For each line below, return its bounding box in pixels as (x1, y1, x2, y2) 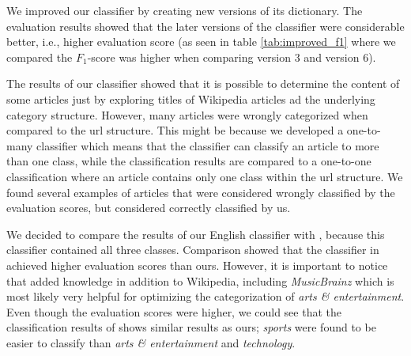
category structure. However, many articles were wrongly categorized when (6, 106, 368, 123)
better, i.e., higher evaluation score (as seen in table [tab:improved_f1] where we (6, 33, 396, 50)
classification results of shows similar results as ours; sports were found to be (6, 319, 376, 335)
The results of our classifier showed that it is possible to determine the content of (6, 75, 400, 92)
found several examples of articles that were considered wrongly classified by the (6, 184, 395, 200)
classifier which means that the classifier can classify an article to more (36, 137, 379, 153)
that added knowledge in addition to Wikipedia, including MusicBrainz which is (6, 272, 394, 289)
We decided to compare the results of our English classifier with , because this (6, 225, 385, 242)
